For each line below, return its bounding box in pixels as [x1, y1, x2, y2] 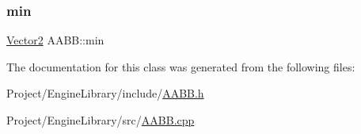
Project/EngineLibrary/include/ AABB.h [6, 85, 204, 101]
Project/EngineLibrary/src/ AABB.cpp [6, 112, 195, 128]
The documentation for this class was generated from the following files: [6, 58, 355, 75]
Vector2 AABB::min [6, 32, 104, 48]
